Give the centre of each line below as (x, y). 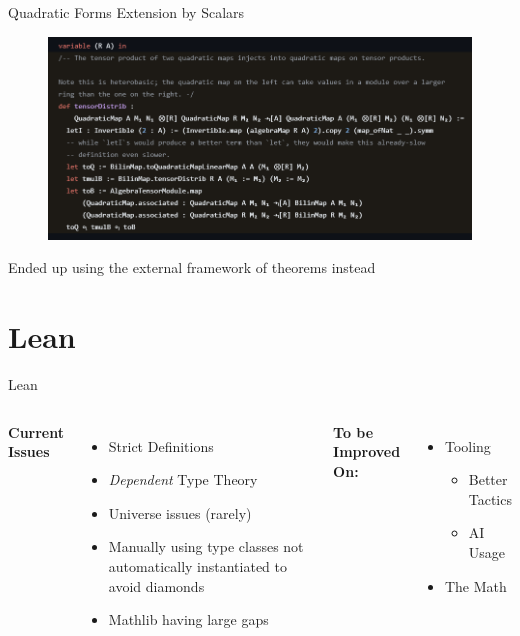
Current (36, 431)
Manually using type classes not (206, 546)
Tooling (467, 445)
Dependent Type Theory (183, 479)
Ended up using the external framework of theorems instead (192, 267)
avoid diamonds (156, 585)
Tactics (490, 498)
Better (488, 479)
